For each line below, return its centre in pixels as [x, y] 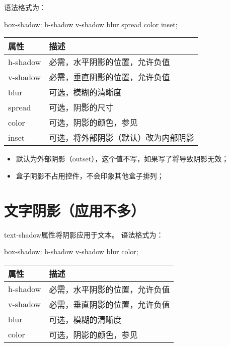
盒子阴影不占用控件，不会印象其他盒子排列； [90, 175]
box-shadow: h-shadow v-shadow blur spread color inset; [91, 24]
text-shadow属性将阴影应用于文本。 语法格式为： [84, 234]
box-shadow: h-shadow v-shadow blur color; [71, 251]
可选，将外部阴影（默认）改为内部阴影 [122, 138]
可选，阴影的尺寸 [81, 107]
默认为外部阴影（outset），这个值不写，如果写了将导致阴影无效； [122, 159]
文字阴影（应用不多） [75, 210]
